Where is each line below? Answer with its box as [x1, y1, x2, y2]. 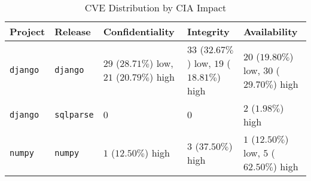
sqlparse [54, 110, 94, 119]
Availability [243, 24, 298, 38]
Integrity [187, 24, 230, 38]
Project [10, 24, 45, 38]
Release [54, 24, 91, 38]
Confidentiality [103, 24, 175, 38]
